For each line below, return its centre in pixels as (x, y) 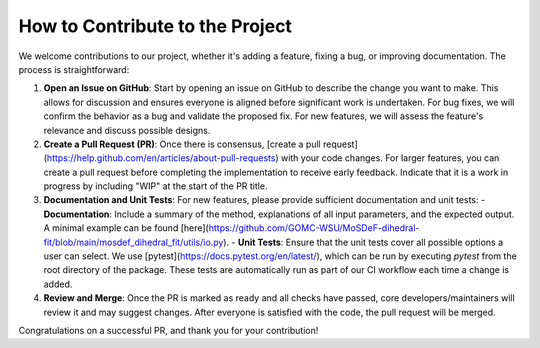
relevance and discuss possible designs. (127, 130)
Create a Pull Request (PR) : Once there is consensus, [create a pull (182, 144)
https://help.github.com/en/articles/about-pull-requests (161, 158)
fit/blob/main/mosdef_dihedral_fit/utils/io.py (133, 242)
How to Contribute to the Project (155, 26)
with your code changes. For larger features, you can (390, 158)
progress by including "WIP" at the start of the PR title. (155, 186)
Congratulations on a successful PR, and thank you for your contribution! (168, 330)
